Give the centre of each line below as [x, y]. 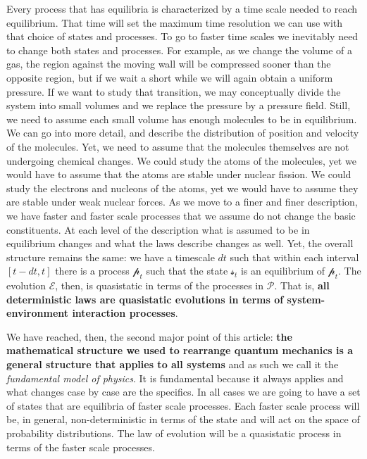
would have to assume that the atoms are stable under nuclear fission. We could [179, 174]
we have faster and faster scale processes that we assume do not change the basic [181, 215]
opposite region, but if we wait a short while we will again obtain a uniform [170, 77]
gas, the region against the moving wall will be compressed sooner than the [169, 64]
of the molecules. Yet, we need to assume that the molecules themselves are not [178, 146]
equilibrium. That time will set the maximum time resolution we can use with [175, 22]
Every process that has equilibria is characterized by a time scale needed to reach [182, 8]
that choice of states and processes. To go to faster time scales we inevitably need [182, 36]
